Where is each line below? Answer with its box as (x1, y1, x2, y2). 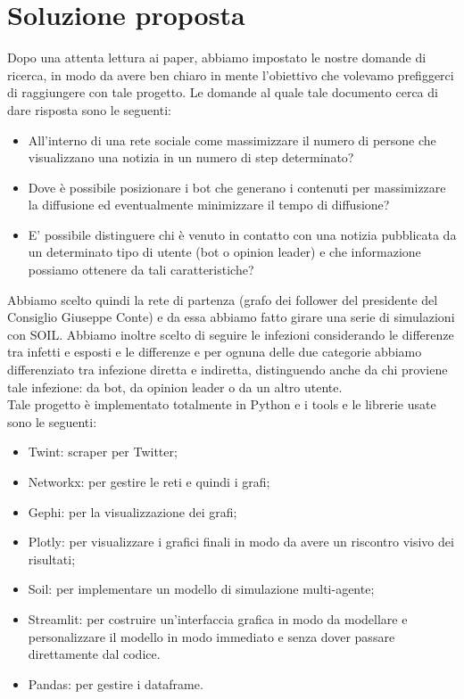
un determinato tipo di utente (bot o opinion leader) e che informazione (28, 243, 421, 261)
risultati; (28, 549, 76, 568)
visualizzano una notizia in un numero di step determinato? (28, 148, 354, 167)
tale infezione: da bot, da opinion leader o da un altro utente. (7, 377, 343, 396)
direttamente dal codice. (28, 645, 161, 663)
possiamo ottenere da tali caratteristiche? (28, 260, 254, 279)
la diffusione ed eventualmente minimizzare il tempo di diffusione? (28, 195, 390, 214)
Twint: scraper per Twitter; (28, 442, 178, 461)
